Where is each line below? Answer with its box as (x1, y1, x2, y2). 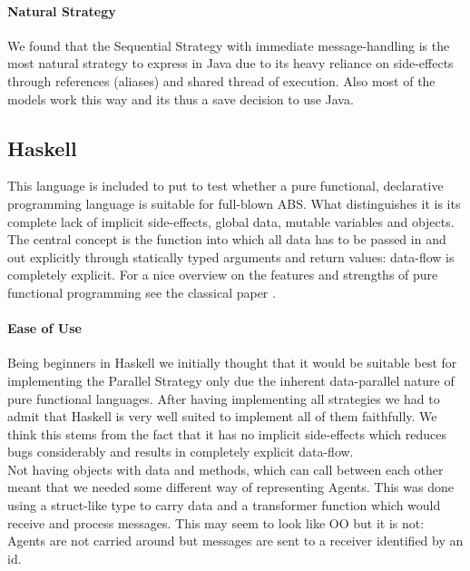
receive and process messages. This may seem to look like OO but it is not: (7, 513, 425, 532)
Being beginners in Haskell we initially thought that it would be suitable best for (7, 353, 457, 372)
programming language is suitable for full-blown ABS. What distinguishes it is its (7, 193, 461, 212)
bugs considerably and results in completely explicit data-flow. (7, 442, 354, 461)
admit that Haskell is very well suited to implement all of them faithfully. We (7, 407, 437, 426)
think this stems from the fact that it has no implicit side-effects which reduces (7, 424, 446, 443)
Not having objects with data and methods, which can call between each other (7, 459, 444, 478)
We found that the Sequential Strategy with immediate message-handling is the (7, 35, 450, 54)
